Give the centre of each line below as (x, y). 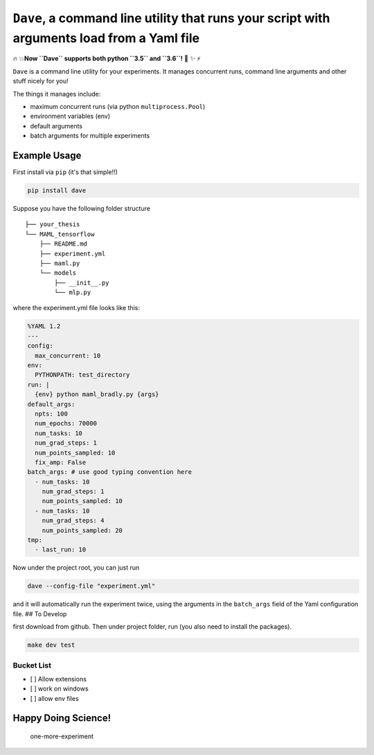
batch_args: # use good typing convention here (109, 472)
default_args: (51, 404)
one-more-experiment (62, 736)
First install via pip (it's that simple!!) (65, 172)
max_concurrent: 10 (68, 355)
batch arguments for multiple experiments (90, 136)
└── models (58, 273)
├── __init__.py (82, 282)
